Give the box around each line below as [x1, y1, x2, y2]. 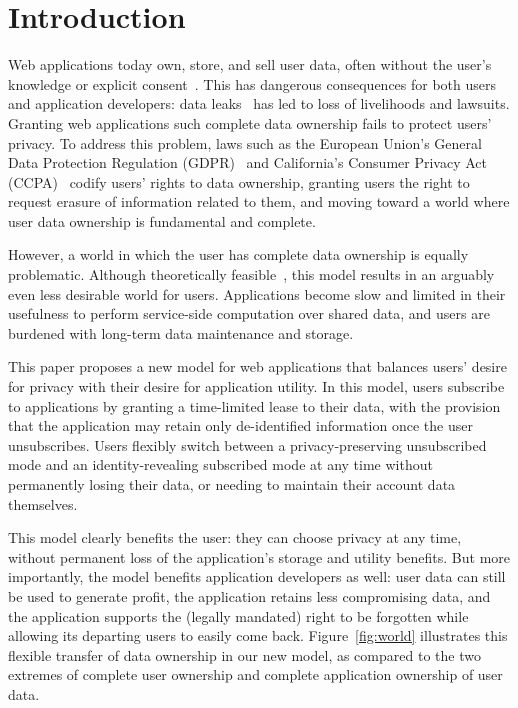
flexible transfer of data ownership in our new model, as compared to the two [8, 644, 481, 665]
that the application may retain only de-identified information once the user [8, 415, 473, 436]
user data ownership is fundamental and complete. [8, 210, 316, 231]
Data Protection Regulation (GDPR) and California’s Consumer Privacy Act [8, 152, 487, 173]
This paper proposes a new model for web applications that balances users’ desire [8, 356, 507, 377]
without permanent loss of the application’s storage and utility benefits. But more [8, 546, 510, 567]
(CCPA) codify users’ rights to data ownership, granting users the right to [8, 171, 470, 192]
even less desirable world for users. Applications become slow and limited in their [8, 283, 506, 304]
